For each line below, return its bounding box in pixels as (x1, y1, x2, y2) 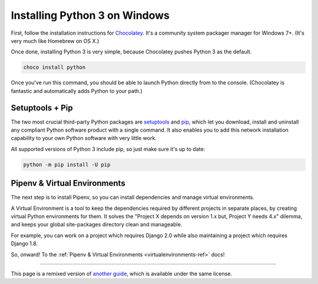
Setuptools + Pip (11, 103, 73, 113)
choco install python (23, 64, 86, 71)
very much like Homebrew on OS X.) (11, 37, 100, 44)
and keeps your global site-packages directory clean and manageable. (11, 221, 183, 228)
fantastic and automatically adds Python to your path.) (11, 87, 143, 94)
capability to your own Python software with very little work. (11, 135, 157, 142)
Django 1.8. (11, 240, 38, 247)
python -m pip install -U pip (23, 161, 111, 168)
